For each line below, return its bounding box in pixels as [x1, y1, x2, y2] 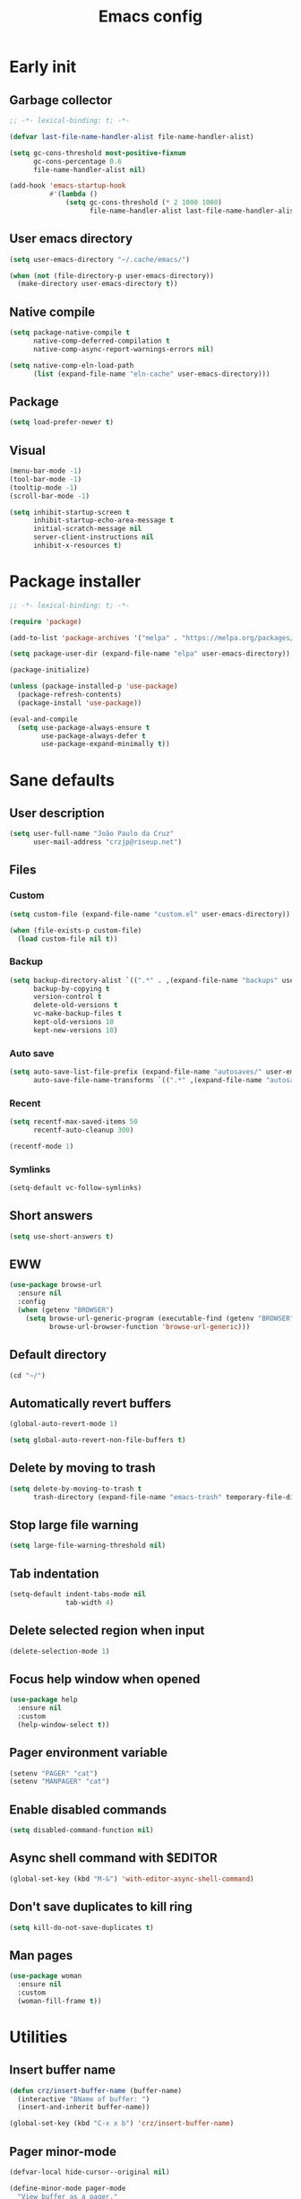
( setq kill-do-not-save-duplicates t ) [9, 1923, 154, 1932]
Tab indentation [9, 1566, 99, 1581]
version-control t [32, 993, 102, 1002]
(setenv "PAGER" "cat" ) [9, 1769, 99, 1777]
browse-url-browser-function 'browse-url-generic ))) [48, 1322, 251, 1331]
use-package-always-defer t [41, 731, 146, 741]
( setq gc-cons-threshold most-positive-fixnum [9, 148, 186, 158]
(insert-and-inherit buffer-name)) [17, 2103, 150, 2112]
